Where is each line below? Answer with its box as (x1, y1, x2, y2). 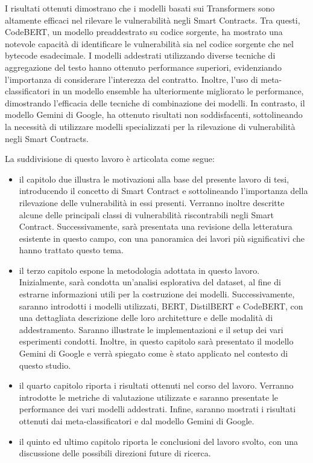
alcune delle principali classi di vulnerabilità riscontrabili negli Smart (19, 208, 274, 221)
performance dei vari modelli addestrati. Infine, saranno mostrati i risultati (19, 403, 296, 415)
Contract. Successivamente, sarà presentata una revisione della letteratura (19, 220, 292, 233)
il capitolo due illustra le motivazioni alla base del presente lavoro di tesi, (19, 172, 289, 185)
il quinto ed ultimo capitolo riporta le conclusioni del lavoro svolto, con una (19, 435, 299, 447)
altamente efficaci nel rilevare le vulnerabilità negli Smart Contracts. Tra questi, (5, 13, 300, 26)
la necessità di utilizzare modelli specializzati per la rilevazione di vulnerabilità (5, 120, 296, 132)
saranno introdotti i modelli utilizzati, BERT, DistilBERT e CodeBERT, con (19, 299, 303, 312)
